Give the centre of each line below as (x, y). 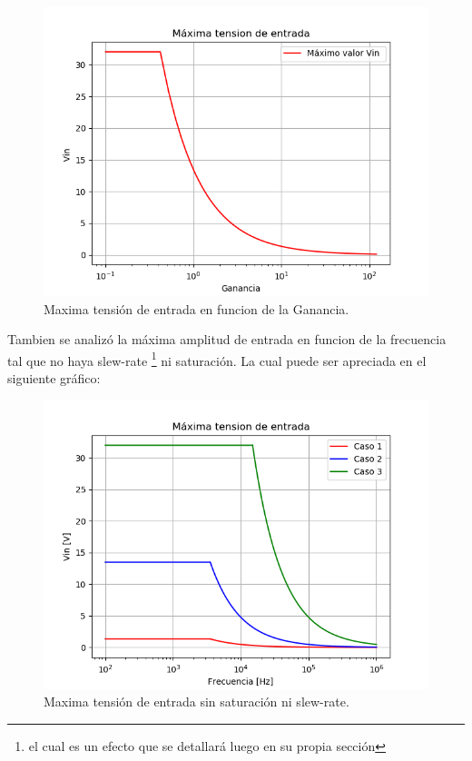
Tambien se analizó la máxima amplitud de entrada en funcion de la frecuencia (227, 339)
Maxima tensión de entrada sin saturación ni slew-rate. (197, 702)
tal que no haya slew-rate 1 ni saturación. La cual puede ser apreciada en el (217, 359)
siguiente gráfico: (54, 378)
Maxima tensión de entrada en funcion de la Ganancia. (197, 308)
